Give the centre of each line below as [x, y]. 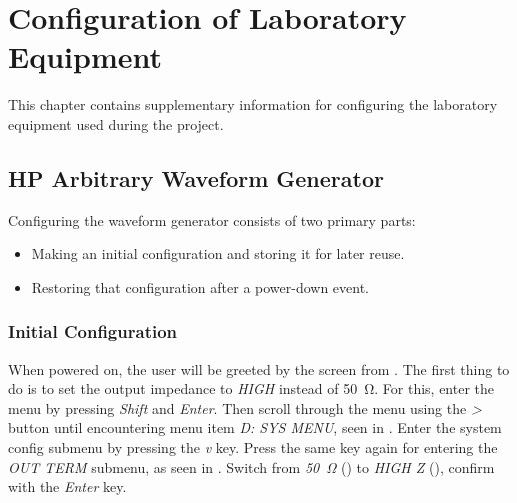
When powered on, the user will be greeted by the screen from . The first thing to [259, 368]
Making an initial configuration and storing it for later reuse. [218, 253]
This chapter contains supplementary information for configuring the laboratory [253, 104]
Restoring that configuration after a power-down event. [200, 286]
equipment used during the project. [116, 123]
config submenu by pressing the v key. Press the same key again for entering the [253, 447]
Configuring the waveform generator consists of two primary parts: [212, 219]
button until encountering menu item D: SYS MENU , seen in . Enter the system [255, 427]
